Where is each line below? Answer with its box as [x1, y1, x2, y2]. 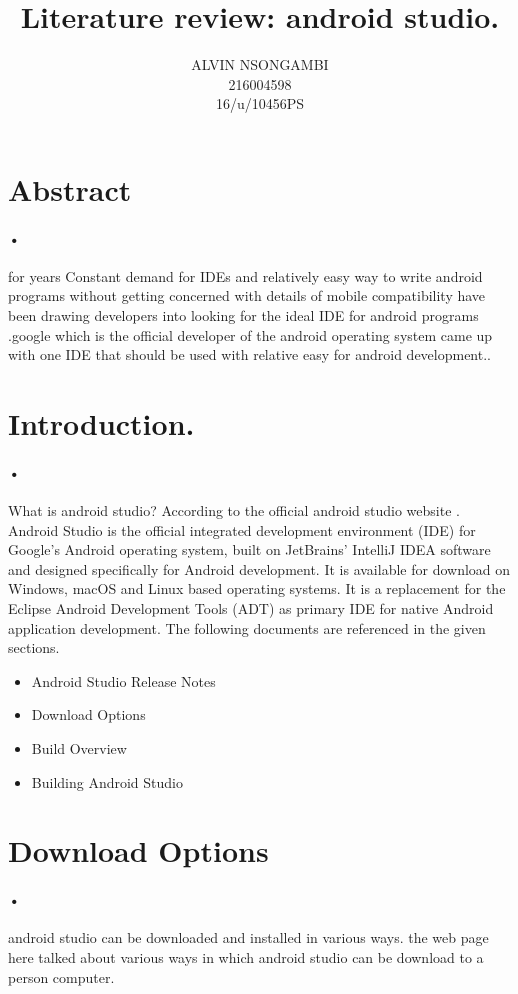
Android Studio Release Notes [31, 670, 216, 691]
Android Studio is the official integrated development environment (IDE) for [8, 519, 476, 540]
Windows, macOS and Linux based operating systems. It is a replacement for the [8, 578, 506, 599]
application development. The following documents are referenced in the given [8, 617, 486, 638]
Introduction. [8, 403, 195, 444]
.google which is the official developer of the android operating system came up [8, 324, 493, 345]
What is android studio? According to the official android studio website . [8, 500, 460, 521]
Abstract [8, 168, 132, 209]
